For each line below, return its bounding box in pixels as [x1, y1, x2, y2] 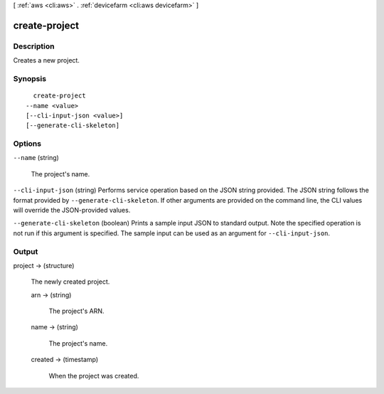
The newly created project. [31, 277, 110, 286]
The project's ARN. [48, 307, 105, 316]
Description [13, 41, 55, 51]
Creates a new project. [13, 56, 80, 65]
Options [13, 139, 42, 149]
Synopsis [13, 73, 46, 83]
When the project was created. [48, 371, 139, 380]
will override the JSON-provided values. [13, 206, 131, 214]
